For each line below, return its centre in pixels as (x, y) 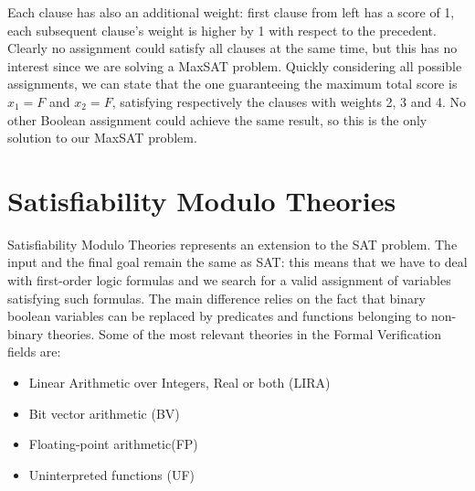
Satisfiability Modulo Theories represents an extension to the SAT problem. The (232, 244)
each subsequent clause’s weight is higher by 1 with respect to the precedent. (222, 30)
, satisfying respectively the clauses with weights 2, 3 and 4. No (289, 101)
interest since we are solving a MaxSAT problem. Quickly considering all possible (235, 65)
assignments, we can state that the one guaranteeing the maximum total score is (232, 84)
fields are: (34, 352)
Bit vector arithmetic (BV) (104, 413)
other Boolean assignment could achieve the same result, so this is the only (217, 119)
